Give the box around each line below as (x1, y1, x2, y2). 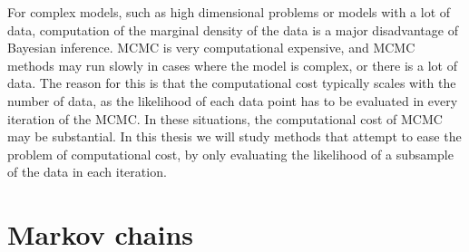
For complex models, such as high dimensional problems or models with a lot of (7, 3, 451, 21)
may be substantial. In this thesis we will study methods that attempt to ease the (7, 127, 462, 146)
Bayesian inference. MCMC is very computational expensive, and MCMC (7, 38, 415, 57)
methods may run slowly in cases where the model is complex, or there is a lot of (7, 55, 457, 74)
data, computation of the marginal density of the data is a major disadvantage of (7, 20, 458, 39)
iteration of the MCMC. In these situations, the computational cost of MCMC (7, 109, 443, 128)
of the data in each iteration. (7, 162, 167, 181)
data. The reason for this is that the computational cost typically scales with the (7, 73, 456, 92)
